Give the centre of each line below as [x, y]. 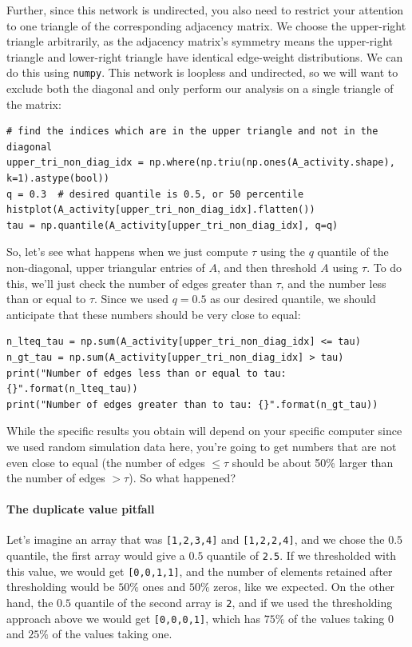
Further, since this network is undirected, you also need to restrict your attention [205, 10]
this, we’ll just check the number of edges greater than [139, 283]
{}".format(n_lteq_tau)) [72, 389]
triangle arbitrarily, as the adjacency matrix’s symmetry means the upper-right [200, 41]
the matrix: [34, 104]
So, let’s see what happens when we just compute [127, 252]
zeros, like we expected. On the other [304, 587]
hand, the [30, 603]
